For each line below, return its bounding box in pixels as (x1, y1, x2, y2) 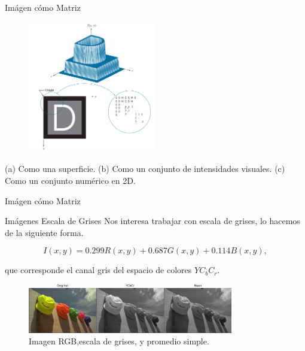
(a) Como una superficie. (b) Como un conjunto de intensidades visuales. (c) (5, 162, 285, 175)
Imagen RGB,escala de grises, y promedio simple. (29, 335, 209, 347)
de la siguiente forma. (5, 226, 84, 238)
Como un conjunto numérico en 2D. (5, 174, 136, 186)
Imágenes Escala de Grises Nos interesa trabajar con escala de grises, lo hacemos (5, 214, 300, 227)
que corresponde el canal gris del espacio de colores (5, 264, 192, 276)
